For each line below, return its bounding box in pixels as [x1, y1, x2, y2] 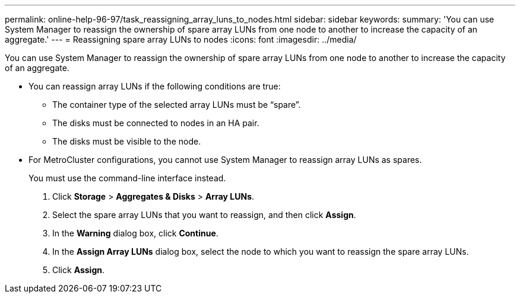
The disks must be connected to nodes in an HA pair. [52, 118, 259, 128]
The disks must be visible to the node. [52, 136, 201, 146]
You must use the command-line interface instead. [28, 173, 226, 183]
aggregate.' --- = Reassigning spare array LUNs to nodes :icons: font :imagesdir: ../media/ [5, 34, 357, 44]
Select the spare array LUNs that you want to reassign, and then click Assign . [52, 210, 356, 220]
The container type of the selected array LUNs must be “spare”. [52, 100, 301, 110]
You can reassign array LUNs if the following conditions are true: [28, 81, 281, 91]
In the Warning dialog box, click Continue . [52, 228, 218, 238]
